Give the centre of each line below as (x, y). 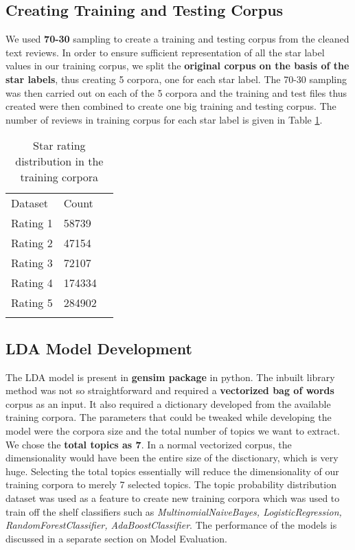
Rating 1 (32, 223)
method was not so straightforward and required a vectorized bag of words (170, 390)
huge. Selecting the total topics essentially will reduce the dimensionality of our (172, 471)
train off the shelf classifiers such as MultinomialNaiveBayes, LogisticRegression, (174, 511)
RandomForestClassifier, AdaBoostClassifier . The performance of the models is (171, 525)
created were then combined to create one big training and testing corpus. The (171, 106)
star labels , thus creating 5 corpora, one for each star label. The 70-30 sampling (176, 79)
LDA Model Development (99, 348)
